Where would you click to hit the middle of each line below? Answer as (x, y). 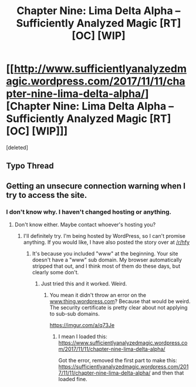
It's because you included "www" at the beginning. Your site (105, 254)
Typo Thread (30, 166)
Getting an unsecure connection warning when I (96, 186)
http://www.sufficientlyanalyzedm (100, 69)
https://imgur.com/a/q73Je (82, 325)
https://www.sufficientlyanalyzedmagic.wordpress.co (123, 343)
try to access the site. (47, 195)
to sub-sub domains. (75, 314)
